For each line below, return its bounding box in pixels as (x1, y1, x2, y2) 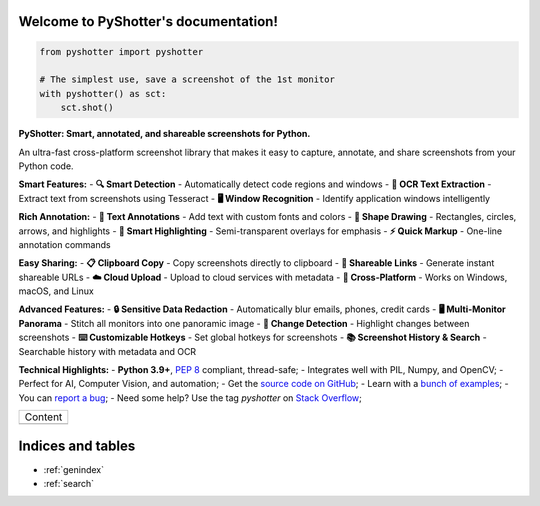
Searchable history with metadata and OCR (18, 345, 197, 357)
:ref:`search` (43, 478, 95, 490)
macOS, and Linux (18, 285, 94, 297)
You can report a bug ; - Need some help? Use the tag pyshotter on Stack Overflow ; (18, 391, 362, 404)
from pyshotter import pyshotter (39, 46, 204, 57)
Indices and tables (18, 437, 136, 454)
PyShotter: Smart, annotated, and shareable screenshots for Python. (18, 128, 311, 140)
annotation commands (18, 238, 111, 250)
